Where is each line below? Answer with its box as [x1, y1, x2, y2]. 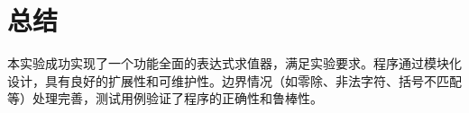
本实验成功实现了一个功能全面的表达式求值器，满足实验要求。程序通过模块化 [7, 54, 462, 73]
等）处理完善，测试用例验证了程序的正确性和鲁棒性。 [7, 89, 323, 108]
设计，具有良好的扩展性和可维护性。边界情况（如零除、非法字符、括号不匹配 [7, 71, 462, 90]
